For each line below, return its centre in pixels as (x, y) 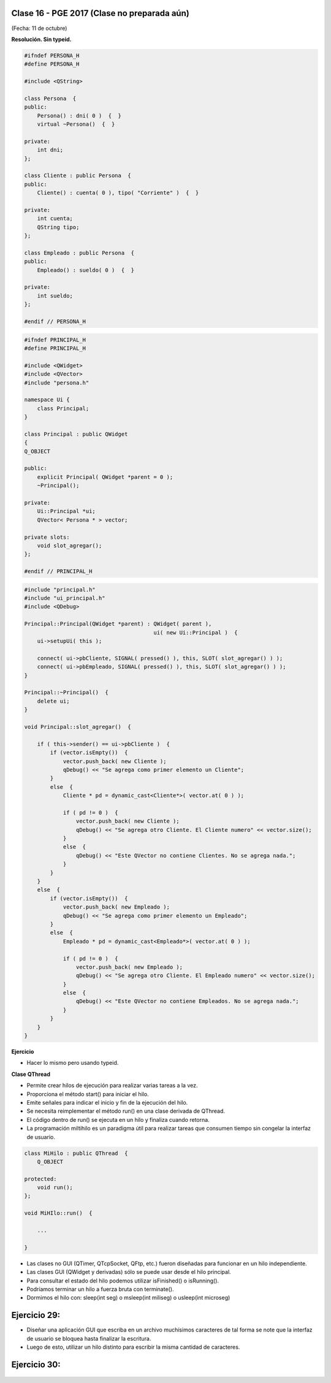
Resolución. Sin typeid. (41, 39)
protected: (40, 1179)
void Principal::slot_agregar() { (78, 727)
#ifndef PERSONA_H (52, 55)
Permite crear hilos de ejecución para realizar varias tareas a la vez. (112, 1086)
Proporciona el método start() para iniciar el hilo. (88, 1094)
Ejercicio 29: (36, 1315)
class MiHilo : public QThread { (76, 1153)
